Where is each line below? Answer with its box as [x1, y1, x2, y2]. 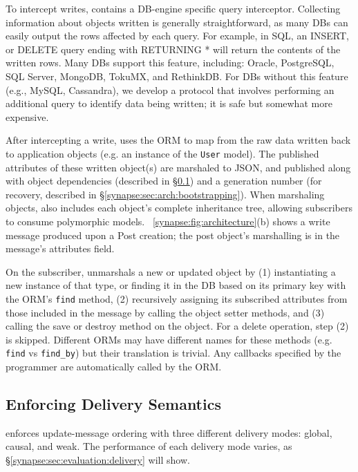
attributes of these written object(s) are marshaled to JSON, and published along [6, 160, 351, 174]
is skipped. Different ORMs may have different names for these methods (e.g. [6, 332, 332, 346]
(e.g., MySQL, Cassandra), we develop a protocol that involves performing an [6, 82, 335, 97]
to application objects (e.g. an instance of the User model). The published [6, 146, 319, 160]
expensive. [6, 109, 49, 124]
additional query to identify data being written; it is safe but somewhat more [6, 96, 332, 111]
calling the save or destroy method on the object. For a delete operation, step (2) [6, 319, 349, 333]
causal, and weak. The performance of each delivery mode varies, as [6, 439, 292, 453]
